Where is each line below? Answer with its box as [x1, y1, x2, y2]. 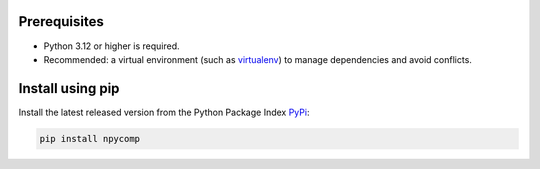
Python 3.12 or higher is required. [43, 40, 180, 52]
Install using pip [18, 80, 120, 97]
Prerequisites [18, 13, 104, 30]
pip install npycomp [39, 133, 140, 144]
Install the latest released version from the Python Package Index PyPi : [18, 106, 310, 118]
